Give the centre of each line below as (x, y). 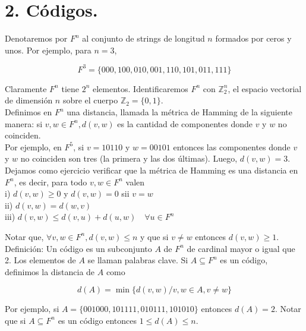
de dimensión (29, 100)
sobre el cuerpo (90, 100)
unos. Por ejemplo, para (48, 50)
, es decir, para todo (51, 182)
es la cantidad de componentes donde (185, 123)
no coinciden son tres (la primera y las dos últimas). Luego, (129, 158)
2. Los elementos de (40, 260)
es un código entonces (97, 320)
